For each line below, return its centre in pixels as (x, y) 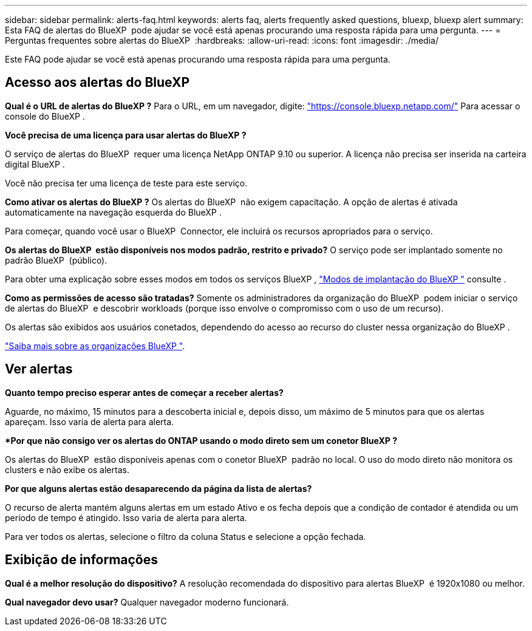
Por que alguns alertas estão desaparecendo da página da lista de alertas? (159, 488)
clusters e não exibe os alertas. (67, 469)
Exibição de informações (81, 560)
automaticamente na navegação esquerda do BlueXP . (113, 212)
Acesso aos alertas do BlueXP (97, 83)
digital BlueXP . (35, 164)
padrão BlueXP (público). (56, 260)
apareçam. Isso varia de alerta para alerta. (90, 421)
